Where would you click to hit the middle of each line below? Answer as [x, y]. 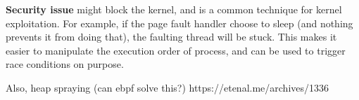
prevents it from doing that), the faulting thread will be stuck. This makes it [171, 37]
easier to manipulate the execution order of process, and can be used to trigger [176, 50]
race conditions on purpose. [65, 64]
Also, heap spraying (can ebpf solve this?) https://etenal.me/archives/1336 [168, 87]
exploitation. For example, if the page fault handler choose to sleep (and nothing [179, 23]
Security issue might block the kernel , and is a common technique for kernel [174, 9]
